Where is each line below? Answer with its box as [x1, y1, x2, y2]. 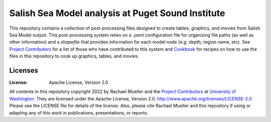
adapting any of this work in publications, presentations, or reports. [9, 109, 149, 115]
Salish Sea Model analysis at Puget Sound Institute [9, 8, 225, 19]
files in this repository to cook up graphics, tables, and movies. [9, 53, 139, 59]
